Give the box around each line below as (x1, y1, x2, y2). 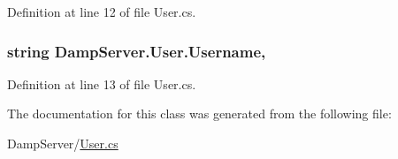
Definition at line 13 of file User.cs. (7, 74, 196, 93)
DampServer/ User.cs (7, 134, 119, 152)
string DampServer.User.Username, (7, 40, 266, 62)
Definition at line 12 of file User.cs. (7, 3, 196, 20)
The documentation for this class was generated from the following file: (7, 104, 392, 123)
